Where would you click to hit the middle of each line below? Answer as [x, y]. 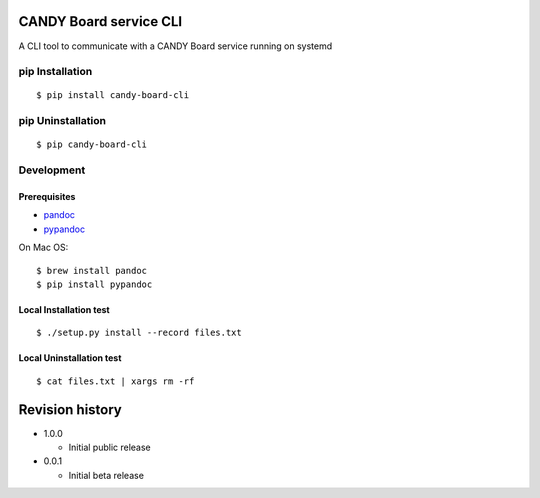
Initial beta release [106, 475]
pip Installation [55, 72]
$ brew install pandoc [92, 270]
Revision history [70, 409]
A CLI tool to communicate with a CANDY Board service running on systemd [175, 46]
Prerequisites [47, 196]
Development [52, 170]
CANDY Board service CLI [100, 21]
